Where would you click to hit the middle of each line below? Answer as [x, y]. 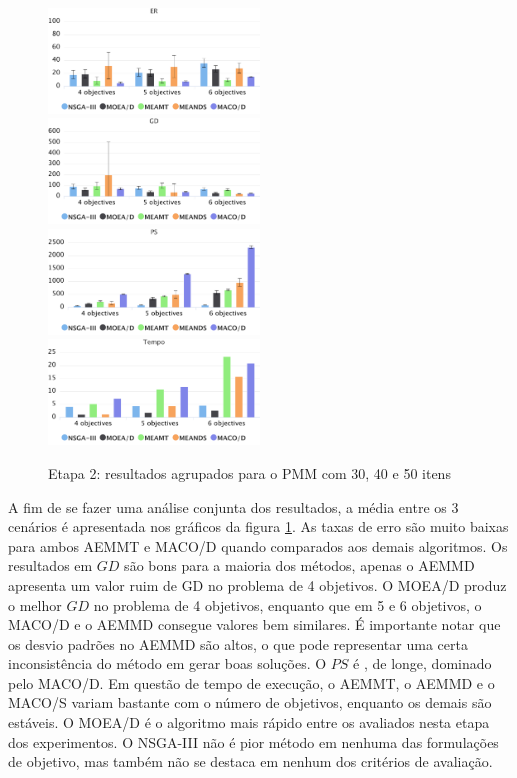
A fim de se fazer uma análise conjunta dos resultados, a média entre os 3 [233, 506]
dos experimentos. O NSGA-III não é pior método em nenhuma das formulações [253, 741]
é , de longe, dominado [422, 663]
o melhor [35, 604]
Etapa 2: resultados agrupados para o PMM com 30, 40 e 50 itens [249, 472]
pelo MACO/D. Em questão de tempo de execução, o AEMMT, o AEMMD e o [251, 682]
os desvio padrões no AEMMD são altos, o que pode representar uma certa [238, 643]
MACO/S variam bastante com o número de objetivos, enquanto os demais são [250, 702]
